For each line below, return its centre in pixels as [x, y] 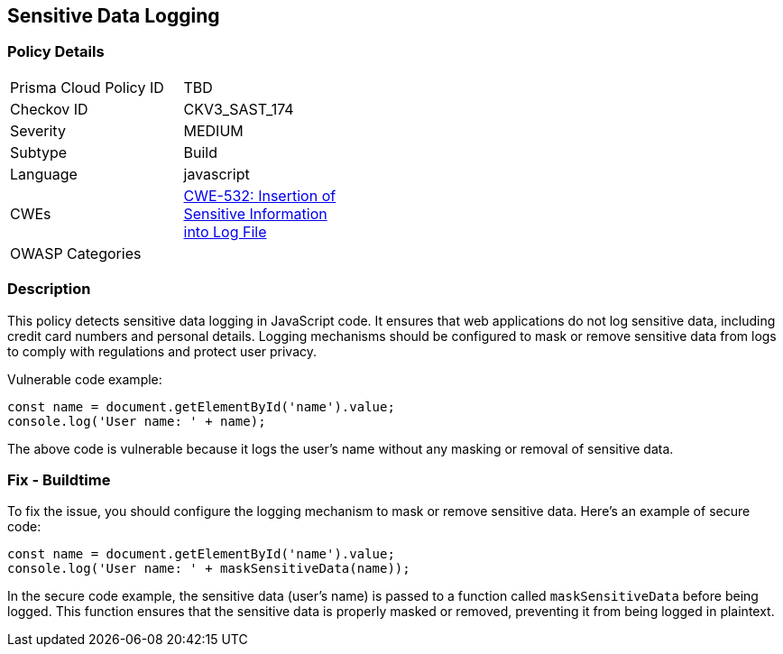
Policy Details [56, 52]
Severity [38, 130]
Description [49, 289]
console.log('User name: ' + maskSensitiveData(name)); [209, 569]
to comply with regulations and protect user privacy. [162, 351]
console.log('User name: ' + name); [137, 421]
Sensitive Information [255, 213]
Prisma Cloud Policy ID [87, 87]
